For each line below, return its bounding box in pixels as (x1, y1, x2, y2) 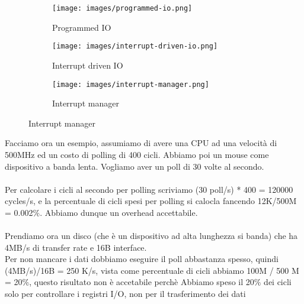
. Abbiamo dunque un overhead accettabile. (40, 206, 198, 218)
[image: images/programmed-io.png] (52, 4, 193, 12)
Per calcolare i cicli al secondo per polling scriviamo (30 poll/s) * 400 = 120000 (5, 183, 293, 195)
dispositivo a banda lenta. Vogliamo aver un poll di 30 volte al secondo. (5, 160, 264, 172)
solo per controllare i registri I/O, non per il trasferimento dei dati (5, 287, 246, 300)
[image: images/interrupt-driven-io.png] (52, 42, 218, 51)
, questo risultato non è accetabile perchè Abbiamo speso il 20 (29, 276, 254, 288)
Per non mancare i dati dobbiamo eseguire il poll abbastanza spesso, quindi (5, 253, 279, 265)
